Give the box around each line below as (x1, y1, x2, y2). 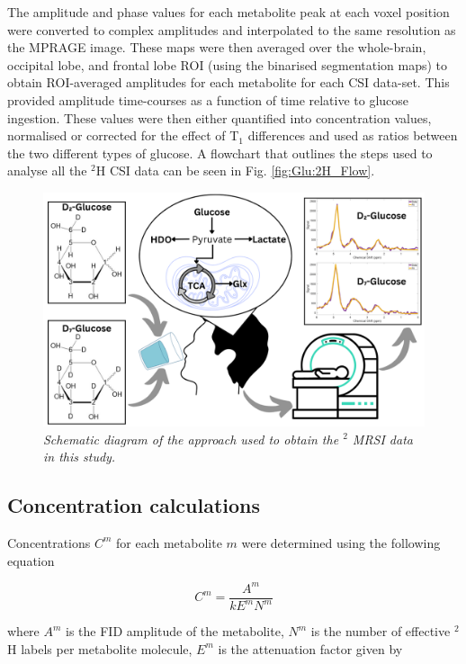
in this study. (43, 447, 116, 466)
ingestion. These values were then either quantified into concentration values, (7, 108, 432, 127)
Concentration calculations (7, 491, 261, 519)
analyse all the (7, 161, 87, 180)
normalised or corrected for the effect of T (7, 126, 239, 145)
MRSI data (352, 429, 413, 448)
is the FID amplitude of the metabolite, (66, 622, 284, 641)
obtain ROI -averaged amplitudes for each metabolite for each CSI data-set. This (7, 73, 450, 92)
